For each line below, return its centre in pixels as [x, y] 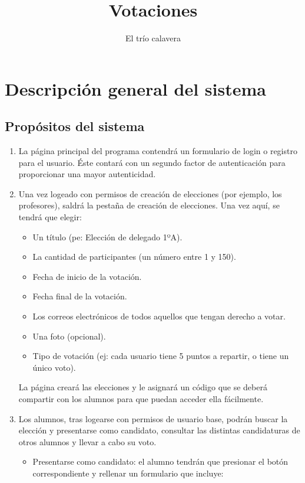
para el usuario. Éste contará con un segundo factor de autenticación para [152, 162]
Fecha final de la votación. [80, 296]
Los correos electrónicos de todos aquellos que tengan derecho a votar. [159, 316]
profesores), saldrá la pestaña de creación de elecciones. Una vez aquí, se [149, 205]
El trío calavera [153, 38]
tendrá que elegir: [50, 217]
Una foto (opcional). [69, 336]
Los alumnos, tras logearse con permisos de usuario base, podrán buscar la [153, 418]
